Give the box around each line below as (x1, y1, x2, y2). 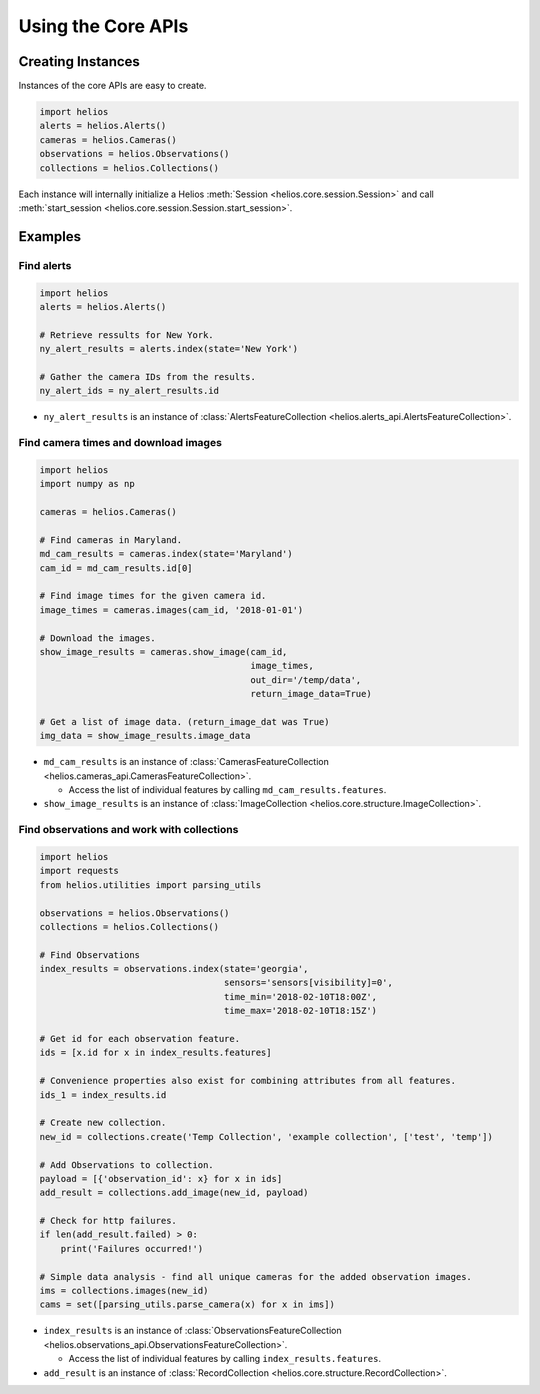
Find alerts (18, 258, 72, 272)
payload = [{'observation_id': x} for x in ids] (39, 1173, 283, 1184)
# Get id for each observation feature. (39, 1033, 240, 1045)
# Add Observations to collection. (39, 1159, 214, 1170)
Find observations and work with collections (18, 823, 239, 837)
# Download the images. (39, 632, 157, 644)
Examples (18, 228, 82, 245)
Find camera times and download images (18, 436, 222, 450)
